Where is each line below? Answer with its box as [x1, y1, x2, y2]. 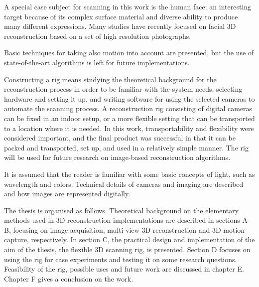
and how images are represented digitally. [4, 188, 130, 199]
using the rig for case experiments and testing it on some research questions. [4, 254, 237, 264]
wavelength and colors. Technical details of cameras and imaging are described [4, 178, 244, 189]
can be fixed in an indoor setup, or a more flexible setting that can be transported [4, 113, 255, 123]
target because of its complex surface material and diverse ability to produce [4, 11, 238, 21]
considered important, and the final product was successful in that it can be [4, 133, 236, 143]
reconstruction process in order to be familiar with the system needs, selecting [4, 84, 243, 94]
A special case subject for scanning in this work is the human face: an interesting [4, 1, 252, 11]
